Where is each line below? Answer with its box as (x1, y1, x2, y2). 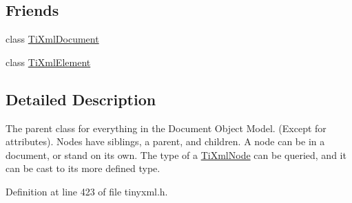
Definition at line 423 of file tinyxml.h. (6, 184, 168, 198)
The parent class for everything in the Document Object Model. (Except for (6, 120, 327, 135)
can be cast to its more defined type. (6, 161, 161, 175)
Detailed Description (6, 88, 156, 109)
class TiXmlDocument (6, 32, 99, 46)
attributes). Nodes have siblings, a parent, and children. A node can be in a (6, 134, 325, 149)
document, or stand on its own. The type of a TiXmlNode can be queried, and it (6, 147, 346, 162)
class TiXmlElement (6, 54, 91, 69)
